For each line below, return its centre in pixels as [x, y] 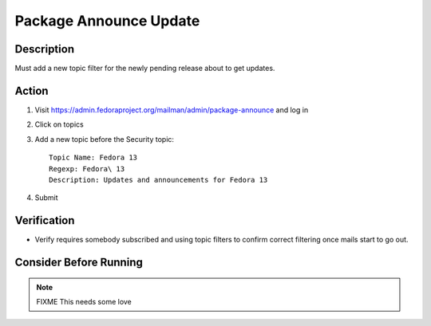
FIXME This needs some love [84, 302]
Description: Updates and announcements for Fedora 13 [158, 180]
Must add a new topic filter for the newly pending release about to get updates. [145, 69]
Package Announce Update [107, 21]
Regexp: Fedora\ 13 [87, 169]
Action [32, 90]
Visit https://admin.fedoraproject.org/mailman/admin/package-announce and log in [172, 110]
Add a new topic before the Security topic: [105, 139]
